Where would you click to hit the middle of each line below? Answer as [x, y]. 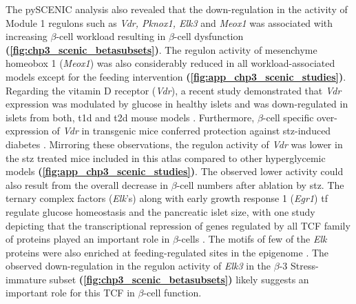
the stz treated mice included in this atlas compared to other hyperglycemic [166, 158]
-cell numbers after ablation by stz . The [260, 184]
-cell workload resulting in [111, 36]
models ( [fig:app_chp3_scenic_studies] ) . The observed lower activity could [175, 171]
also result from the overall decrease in [87, 184]
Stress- [304, 266]
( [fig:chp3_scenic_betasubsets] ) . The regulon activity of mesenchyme [161, 49]
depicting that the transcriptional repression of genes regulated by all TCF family [178, 225]
